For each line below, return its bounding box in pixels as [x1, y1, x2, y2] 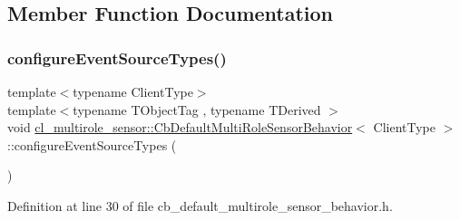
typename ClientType [73, 82, 193, 100]
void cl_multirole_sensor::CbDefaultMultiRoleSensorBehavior [7, 118, 353, 137]
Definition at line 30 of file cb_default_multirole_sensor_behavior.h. [7, 196, 393, 215]
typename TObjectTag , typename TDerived [73, 100, 321, 119]
